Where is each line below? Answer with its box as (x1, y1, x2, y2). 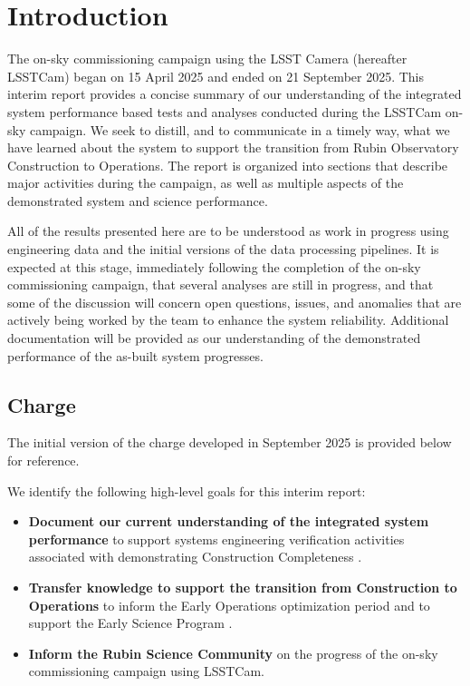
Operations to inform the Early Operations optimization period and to (28, 595, 430, 614)
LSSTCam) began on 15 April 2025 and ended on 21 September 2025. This (7, 66, 425, 85)
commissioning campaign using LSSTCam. (28, 661, 264, 681)
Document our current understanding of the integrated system (28, 512, 429, 531)
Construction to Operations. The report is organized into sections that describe (7, 155, 448, 174)
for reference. (7, 451, 80, 470)
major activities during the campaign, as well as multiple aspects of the (7, 173, 404, 192)
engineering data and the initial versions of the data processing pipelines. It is (7, 240, 439, 259)
